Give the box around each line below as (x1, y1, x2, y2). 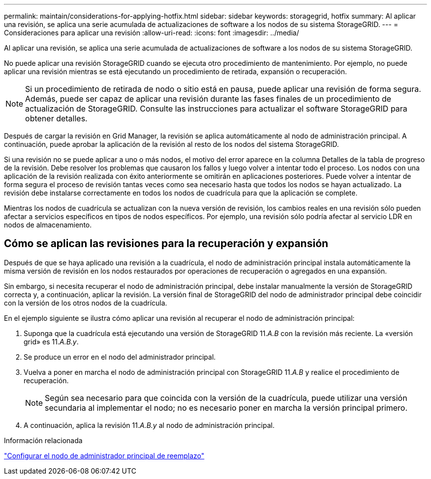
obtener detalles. (25, 113, 88, 123)
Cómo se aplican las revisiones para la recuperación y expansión (4, 237, 329, 250)
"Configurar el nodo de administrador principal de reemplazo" (4, 451, 205, 460)
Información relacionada (4, 436, 83, 445)
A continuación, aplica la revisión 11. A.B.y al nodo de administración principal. (24, 421, 275, 429)
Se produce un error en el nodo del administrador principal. (24, 352, 216, 361)
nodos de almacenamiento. (4, 221, 92, 229)
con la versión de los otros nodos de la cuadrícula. (4, 298, 167, 307)
